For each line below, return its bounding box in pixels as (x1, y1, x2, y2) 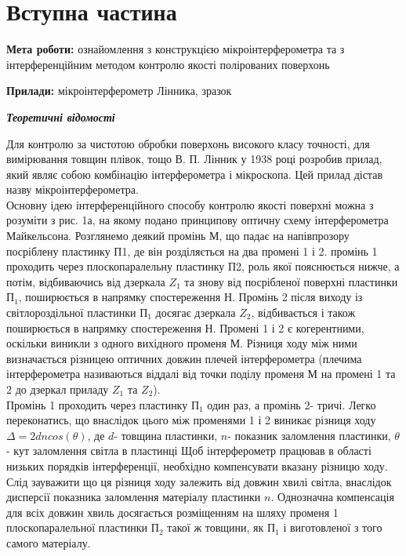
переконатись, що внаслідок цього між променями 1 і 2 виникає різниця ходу (6, 412, 376, 428)
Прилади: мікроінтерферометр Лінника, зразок (6, 82, 232, 99)
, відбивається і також (251, 304, 356, 321)
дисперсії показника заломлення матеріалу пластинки (6, 489, 261, 505)
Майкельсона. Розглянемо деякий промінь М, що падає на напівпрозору (6, 227, 350, 244)
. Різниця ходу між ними (240, 335, 357, 351)
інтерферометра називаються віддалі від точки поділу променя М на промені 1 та (6, 365, 396, 382)
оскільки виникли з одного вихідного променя (6, 335, 227, 351)
